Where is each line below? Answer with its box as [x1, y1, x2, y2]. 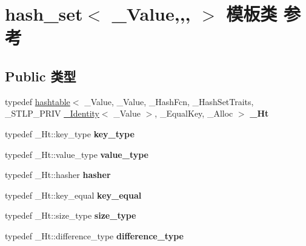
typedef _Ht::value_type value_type [5, 148, 148, 160]
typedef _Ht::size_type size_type [5, 209, 136, 222]
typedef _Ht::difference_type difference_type [5, 229, 184, 242]
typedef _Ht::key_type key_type [5, 127, 135, 140]
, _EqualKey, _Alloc [155, 107, 233, 120]
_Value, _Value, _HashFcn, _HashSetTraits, [84, 95, 254, 108]
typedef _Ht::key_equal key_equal [5, 188, 142, 201]
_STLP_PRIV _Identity [5, 107, 99, 120]
